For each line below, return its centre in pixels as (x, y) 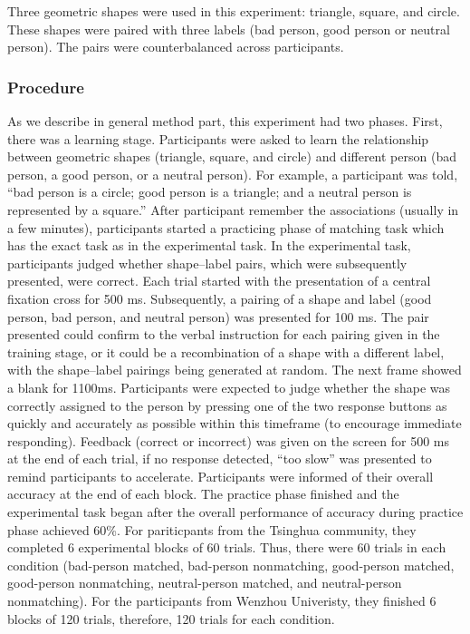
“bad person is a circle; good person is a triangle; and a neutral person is (210, 192)
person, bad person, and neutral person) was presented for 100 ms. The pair (218, 316)
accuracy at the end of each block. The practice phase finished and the (203, 494)
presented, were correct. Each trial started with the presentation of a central (219, 281)
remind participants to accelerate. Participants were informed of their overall (221, 476)
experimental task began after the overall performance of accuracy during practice (235, 512)
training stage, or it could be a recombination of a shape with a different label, (226, 351)
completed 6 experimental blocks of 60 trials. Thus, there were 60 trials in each (227, 547)
